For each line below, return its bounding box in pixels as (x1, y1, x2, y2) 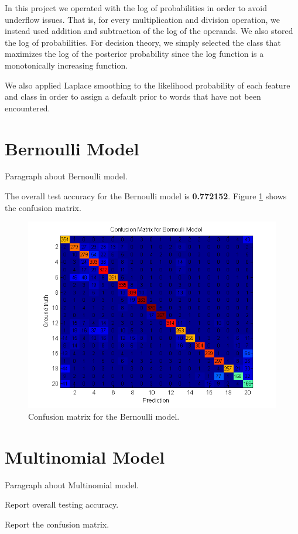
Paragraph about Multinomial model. (5, 478, 139, 491)
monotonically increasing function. (5, 59, 128, 71)
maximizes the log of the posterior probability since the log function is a (5, 47, 264, 60)
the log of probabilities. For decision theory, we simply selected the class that (5, 36, 281, 48)
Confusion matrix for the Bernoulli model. (28, 410, 180, 422)
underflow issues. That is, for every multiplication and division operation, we (5, 13, 280, 25)
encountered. (5, 101, 50, 114)
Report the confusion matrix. (5, 518, 109, 530)
